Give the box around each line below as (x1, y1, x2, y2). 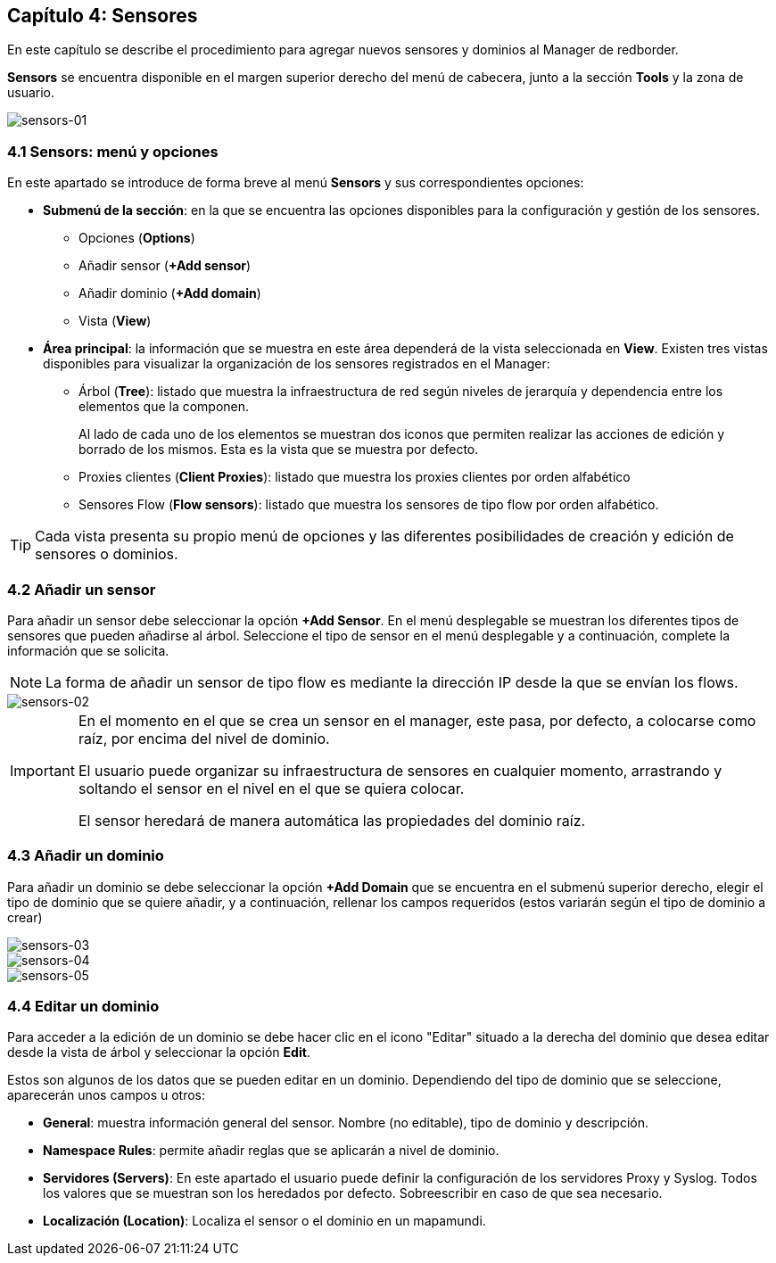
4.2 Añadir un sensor (7, 580, 156, 598)
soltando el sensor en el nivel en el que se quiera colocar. (78, 779, 465, 797)
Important (10, 761, 75, 780)
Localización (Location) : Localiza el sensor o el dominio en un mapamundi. (43, 1213, 486, 1229)
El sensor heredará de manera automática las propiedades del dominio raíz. (78, 811, 586, 830)
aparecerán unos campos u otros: (7, 1087, 206, 1103)
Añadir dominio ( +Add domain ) (78, 285, 261, 301)
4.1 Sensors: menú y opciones (7, 142, 219, 161)
